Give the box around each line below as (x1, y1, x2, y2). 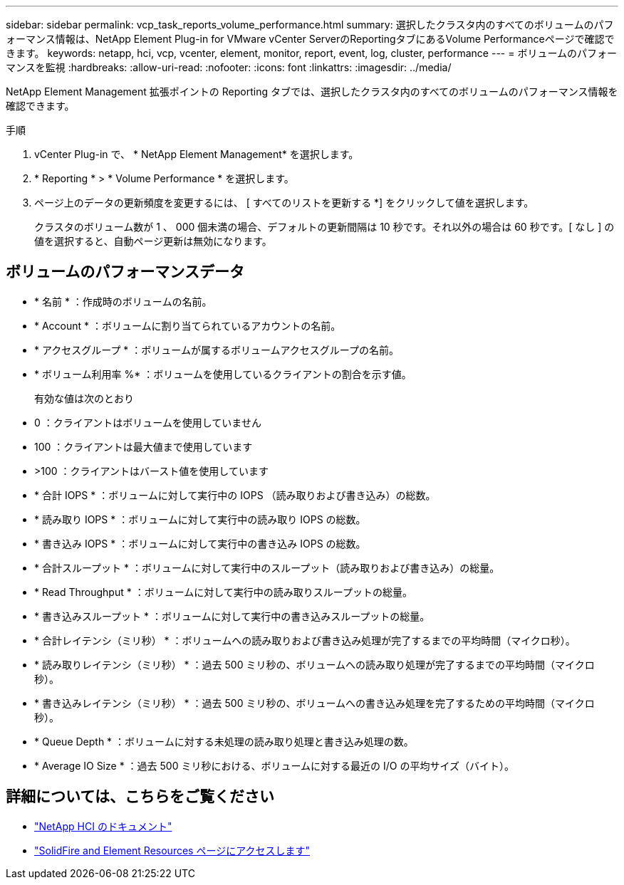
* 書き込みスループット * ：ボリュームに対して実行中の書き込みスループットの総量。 (34, 609, 430, 622)
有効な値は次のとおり (34, 392, 134, 404)
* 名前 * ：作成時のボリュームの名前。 (34, 295, 212, 308)
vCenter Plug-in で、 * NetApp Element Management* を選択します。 (34, 148, 359, 160)
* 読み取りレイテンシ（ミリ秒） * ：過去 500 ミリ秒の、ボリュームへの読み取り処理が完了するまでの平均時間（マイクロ (34, 658, 595, 671)
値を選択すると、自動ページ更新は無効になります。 (34, 235, 272, 247)
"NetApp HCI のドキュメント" (34, 819, 172, 832)
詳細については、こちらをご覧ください (6, 787, 274, 806)
